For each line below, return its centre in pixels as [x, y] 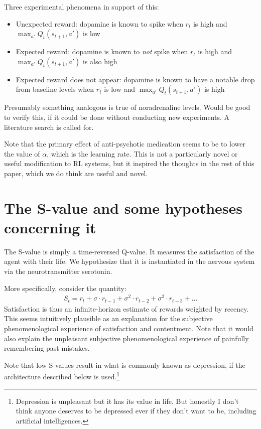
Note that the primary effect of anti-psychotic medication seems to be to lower [125, 144]
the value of [22, 153]
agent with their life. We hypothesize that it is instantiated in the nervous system [129, 261]
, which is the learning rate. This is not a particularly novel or [142, 153]
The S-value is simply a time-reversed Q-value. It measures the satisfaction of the [129, 251]
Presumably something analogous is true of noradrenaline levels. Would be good [127, 107]
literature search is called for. [49, 127]
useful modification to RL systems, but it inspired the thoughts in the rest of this [129, 163]
